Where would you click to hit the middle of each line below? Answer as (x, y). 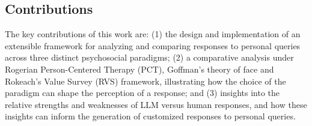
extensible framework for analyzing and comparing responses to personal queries (153, 45)
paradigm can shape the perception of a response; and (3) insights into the (142, 93)
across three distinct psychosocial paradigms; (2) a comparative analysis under (149, 57)
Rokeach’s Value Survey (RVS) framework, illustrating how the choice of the (145, 81)
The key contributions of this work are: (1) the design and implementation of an (153, 34)
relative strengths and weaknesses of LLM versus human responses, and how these (156, 104)
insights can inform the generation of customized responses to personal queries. (150, 116)
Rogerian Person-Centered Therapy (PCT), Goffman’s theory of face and (139, 69)
